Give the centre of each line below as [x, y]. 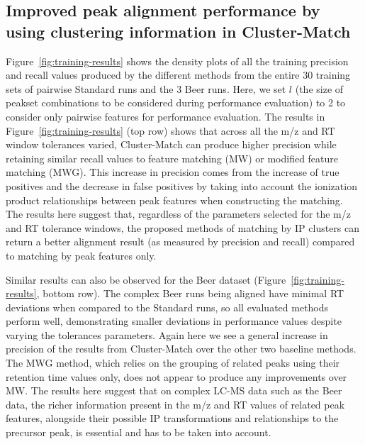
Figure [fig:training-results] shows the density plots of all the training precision [177, 61]
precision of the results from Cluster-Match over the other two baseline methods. [181, 349]
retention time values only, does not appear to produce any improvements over [176, 376]
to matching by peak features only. [81, 255]
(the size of [319, 88]
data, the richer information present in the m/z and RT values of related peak [175, 404]
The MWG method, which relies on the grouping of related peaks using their [173, 363]
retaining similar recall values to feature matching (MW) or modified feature [172, 158]
